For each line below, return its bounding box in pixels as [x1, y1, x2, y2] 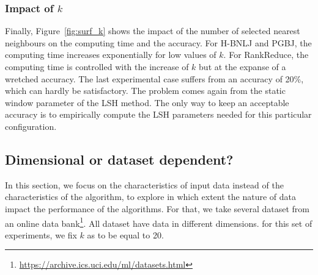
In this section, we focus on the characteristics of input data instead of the [5, 178, 284, 191]
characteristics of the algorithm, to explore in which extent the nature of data [5, 190, 296, 203]
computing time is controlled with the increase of [5, 60, 189, 73]
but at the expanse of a [199, 60, 286, 73]
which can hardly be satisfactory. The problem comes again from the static [5, 84, 286, 97]
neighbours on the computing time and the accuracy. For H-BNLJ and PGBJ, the [5, 36, 312, 49]
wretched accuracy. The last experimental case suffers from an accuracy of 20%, [5, 72, 304, 85]
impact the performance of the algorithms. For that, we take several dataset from [5, 202, 310, 215]
